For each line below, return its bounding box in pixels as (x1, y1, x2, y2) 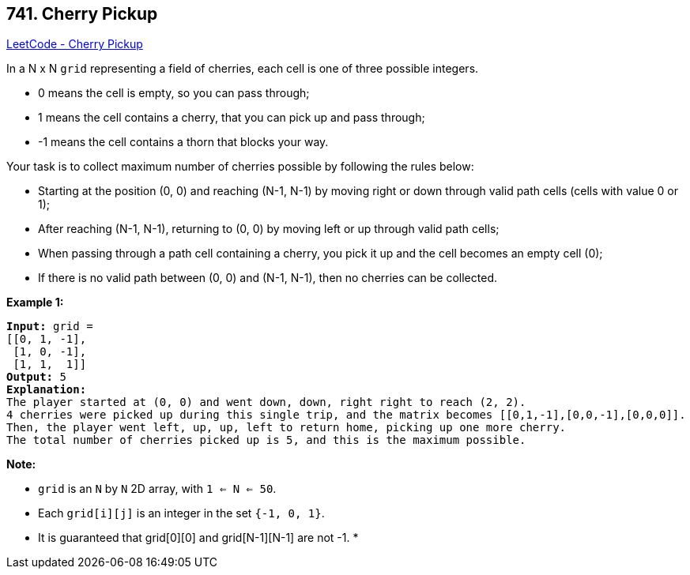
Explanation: (6, 383, 87, 396)
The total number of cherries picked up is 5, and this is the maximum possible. (6, 434, 526, 447)
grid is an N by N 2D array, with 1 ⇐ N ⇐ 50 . (38, 482, 277, 496)
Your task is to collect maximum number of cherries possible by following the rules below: (6, 160, 474, 174)
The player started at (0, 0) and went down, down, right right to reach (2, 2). (6, 396, 526, 409)
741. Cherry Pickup (6, 4, 158, 24)
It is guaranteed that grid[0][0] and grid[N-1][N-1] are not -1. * (38, 531, 359, 545)
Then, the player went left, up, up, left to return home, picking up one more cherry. (6, 421, 567, 434)
